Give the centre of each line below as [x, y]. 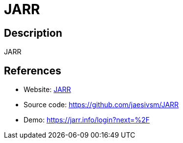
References [33, 71]
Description [33, 33]
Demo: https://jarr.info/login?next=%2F [87, 120]
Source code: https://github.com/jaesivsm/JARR [101, 105]
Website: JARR [47, 90]
